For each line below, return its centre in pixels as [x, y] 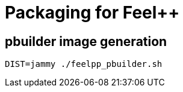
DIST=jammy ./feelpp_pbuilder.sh [84, 64]
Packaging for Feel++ [92, 13]
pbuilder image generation [86, 41]
